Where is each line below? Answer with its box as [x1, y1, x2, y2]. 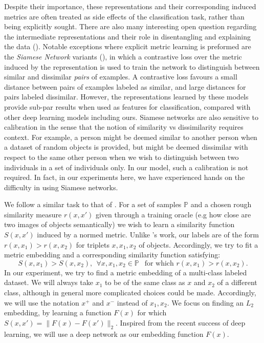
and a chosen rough [190, 199, 252, 210]
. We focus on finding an [167, 297, 244, 308]
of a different [217, 277, 257, 288]
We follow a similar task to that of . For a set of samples [4, 199, 182, 210]
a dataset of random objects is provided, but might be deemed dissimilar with [4, 142, 248, 152]
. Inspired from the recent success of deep [116, 317, 246, 328]
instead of [117, 297, 148, 308]
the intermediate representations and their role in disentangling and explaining [4, 31, 251, 42]
